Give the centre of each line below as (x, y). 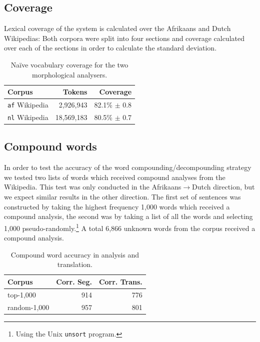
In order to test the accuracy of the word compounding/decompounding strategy (128, 167)
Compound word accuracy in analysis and (75, 254)
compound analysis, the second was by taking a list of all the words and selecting (128, 216)
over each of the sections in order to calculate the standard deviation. (110, 48)
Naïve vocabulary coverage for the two (69, 64)
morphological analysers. (70, 74)
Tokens (75, 92)
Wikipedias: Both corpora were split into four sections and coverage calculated (124, 38)
